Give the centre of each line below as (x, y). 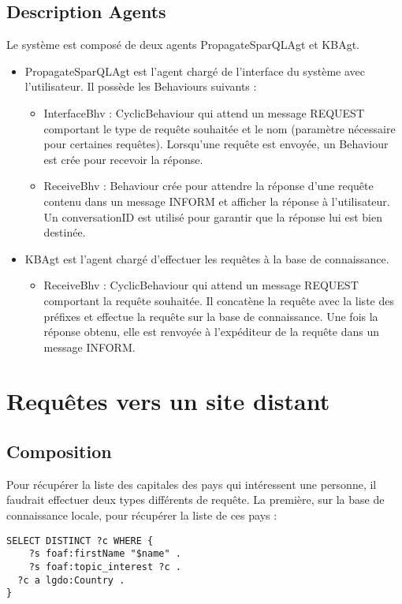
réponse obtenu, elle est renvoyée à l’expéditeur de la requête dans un (212, 332)
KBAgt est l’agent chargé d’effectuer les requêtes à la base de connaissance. (207, 258)
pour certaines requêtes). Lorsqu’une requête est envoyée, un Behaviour (216, 144)
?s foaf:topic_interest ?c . (105, 567)
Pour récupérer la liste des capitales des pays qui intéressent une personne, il (192, 484)
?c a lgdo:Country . (71, 580)
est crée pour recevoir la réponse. (123, 159)
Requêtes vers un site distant (168, 401)
